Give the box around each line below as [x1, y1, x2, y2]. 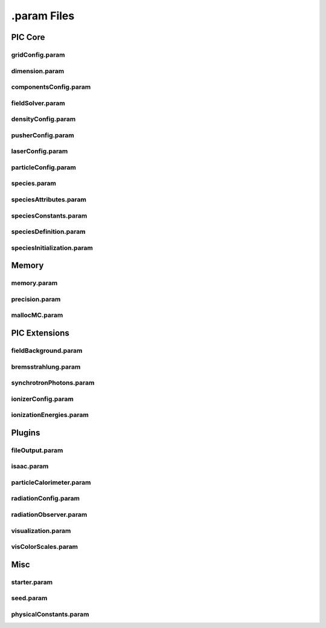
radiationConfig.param [11, 494, 80, 503]
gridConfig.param [11, 50, 65, 59]
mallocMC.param [11, 311, 63, 320]
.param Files [11, 9, 75, 22]
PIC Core [11, 32, 45, 42]
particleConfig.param [11, 163, 77, 172]
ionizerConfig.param [11, 395, 74, 403]
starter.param [11, 578, 53, 586]
